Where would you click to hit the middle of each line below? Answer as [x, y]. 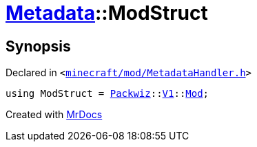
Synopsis [38, 46]
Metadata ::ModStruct [107, 13]
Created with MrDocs [54, 115]
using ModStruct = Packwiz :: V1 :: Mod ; [107, 94]
